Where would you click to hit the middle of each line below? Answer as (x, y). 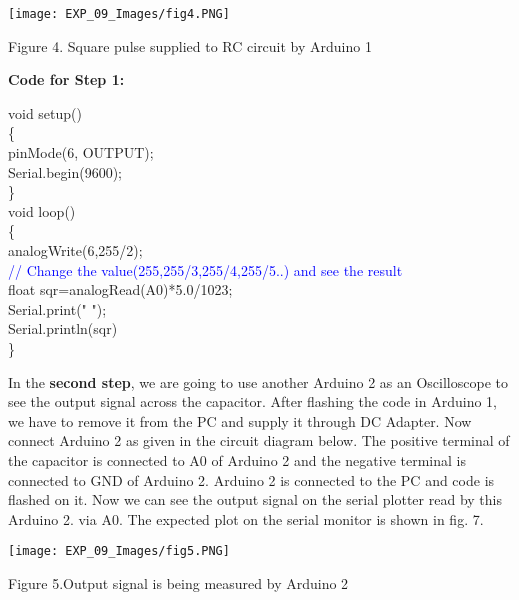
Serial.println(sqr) (63, 328)
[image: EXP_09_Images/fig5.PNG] (119, 551)
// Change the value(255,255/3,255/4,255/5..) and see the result (205, 269)
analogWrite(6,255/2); (75, 250)
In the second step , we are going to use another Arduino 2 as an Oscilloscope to (258, 381)
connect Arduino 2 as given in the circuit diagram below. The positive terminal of (259, 440)
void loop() (42, 210)
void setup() (45, 112)
